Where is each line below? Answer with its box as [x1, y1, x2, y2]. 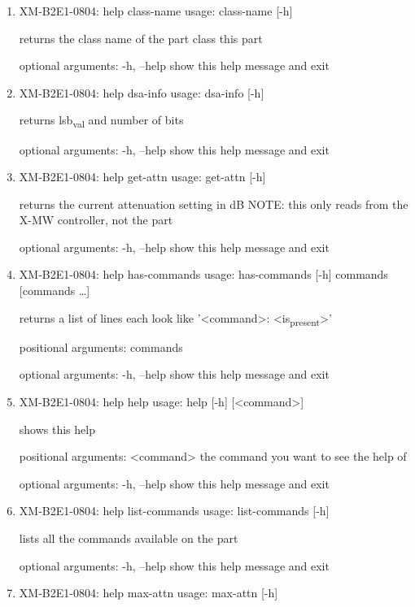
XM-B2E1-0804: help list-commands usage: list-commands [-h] [19, 502, 330, 519]
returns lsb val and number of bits [19, 111, 184, 131]
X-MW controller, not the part [19, 211, 173, 228]
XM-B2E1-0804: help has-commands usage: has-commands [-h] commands [19, 266, 388, 283]
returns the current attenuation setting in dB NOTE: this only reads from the [19, 195, 408, 212]
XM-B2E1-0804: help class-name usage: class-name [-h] [19, 2, 293, 19]
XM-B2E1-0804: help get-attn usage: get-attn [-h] [19, 168, 266, 185]
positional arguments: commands [19, 338, 183, 355]
